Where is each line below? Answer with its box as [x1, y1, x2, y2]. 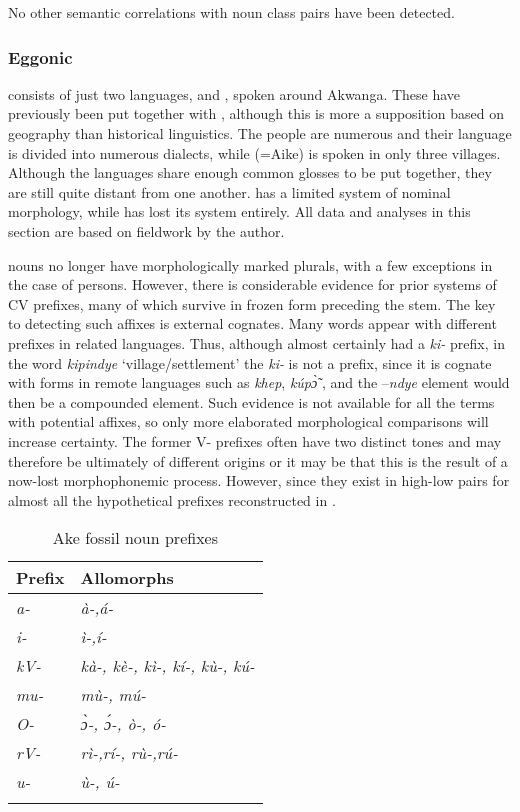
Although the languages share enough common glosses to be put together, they [8, 162, 492, 183]
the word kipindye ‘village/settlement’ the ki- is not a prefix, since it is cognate [8, 352, 492, 373]
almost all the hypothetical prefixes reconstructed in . [8, 489, 336, 510]
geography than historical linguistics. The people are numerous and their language [8, 123, 512, 143]
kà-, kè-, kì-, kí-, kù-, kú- [80, 654, 255, 678]
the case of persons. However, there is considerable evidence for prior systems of [8, 274, 497, 295]
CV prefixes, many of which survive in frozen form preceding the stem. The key [8, 293, 496, 314]
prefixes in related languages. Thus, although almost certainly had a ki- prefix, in [8, 332, 505, 353]
